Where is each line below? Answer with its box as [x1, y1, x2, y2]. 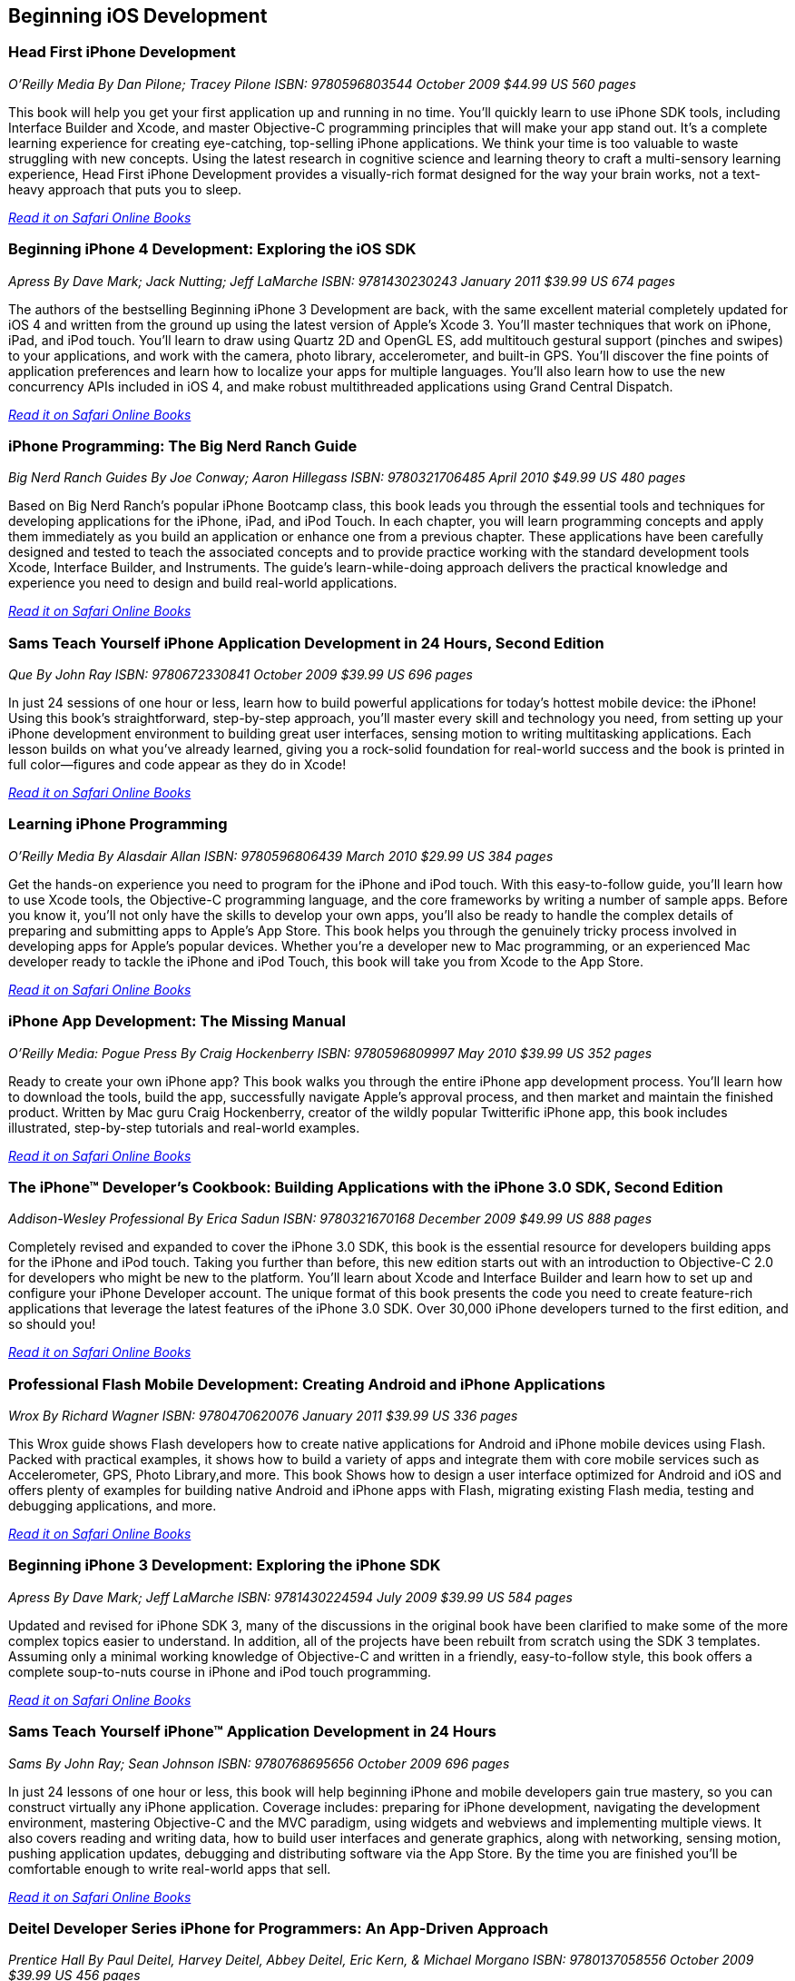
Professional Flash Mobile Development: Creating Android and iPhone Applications [8, 1374, 605, 1393]
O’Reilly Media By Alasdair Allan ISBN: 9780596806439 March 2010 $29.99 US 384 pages [8, 847, 554, 864]
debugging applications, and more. [8, 1498, 217, 1514]
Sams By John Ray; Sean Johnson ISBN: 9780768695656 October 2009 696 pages [8, 1755, 510, 1771]
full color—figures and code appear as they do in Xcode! [8, 757, 347, 773]
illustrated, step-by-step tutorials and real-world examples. [8, 1119, 360, 1135]
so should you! [8, 1316, 96, 1332]
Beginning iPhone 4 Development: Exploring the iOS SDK [8, 240, 417, 259]
